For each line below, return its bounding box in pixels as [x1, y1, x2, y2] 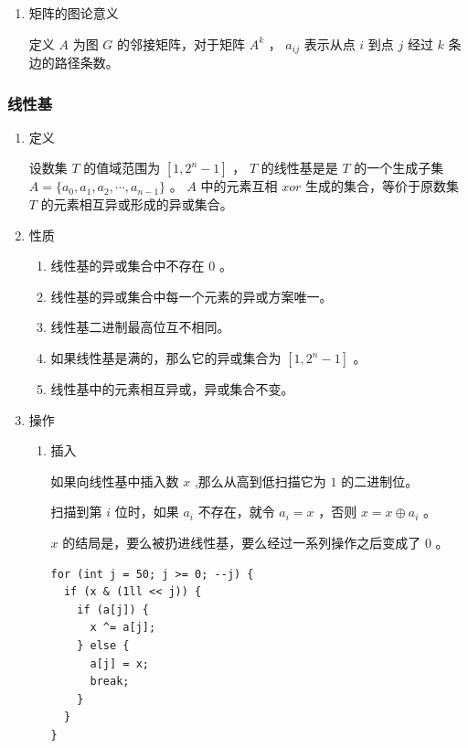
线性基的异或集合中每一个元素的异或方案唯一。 [50, 286, 333, 305]
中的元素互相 [200, 176, 278, 196]
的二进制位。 [341, 471, 419, 490]
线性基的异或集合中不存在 [50, 256, 205, 275]
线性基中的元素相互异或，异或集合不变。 [50, 379, 294, 399]
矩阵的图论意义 [28, 4, 119, 22]
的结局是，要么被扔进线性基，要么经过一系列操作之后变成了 [62, 532, 421, 551]
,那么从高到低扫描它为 [194, 471, 326, 490]
